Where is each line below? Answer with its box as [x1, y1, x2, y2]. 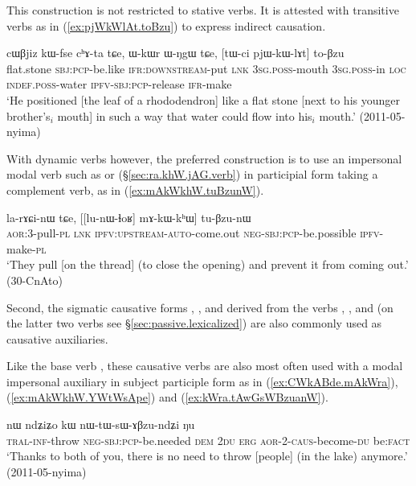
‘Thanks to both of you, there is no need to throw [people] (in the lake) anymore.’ [6, 447, 408, 464]
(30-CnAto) [6, 271, 63, 288]
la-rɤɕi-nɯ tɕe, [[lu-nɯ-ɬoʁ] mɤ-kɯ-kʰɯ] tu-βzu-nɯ [6, 208, 251, 225]
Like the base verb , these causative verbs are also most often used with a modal [6, 357, 403, 374]
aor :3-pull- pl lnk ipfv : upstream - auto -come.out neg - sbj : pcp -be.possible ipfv [6, 224, 380, 241]
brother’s [6, 107, 51, 124]
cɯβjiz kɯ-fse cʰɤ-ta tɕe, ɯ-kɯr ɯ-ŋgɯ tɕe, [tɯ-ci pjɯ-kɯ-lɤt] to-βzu [6, 44, 345, 61]
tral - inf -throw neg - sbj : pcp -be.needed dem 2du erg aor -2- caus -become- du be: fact [6, 431, 410, 448]
